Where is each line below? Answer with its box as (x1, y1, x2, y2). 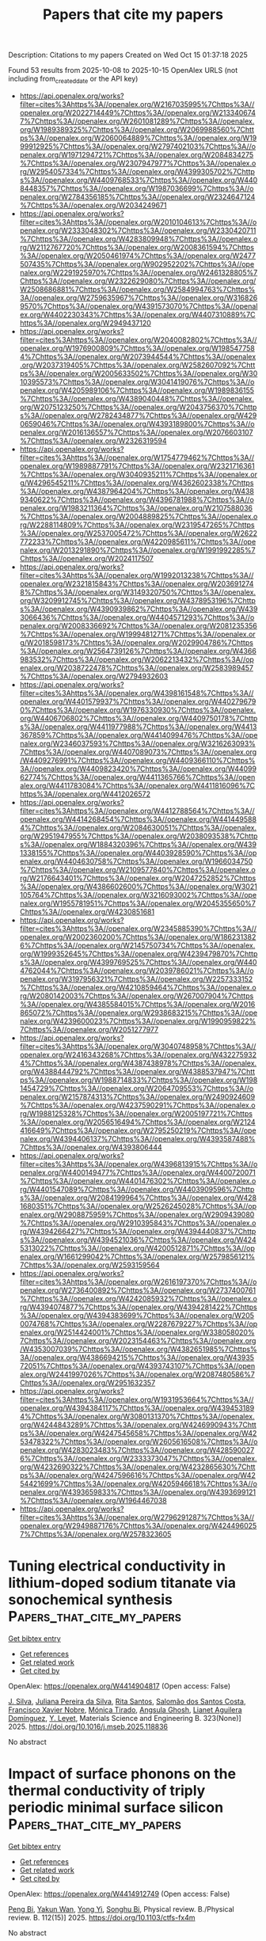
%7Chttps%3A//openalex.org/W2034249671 (19, 200, 167, 210)
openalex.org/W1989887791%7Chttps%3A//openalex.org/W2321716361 (19, 461, 255, 470)
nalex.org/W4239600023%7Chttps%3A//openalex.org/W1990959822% (19, 1016, 256, 1026)
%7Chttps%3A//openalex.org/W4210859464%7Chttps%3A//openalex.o (19, 982, 256, 992)
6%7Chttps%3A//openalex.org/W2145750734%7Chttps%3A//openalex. (19, 940, 256, 950)
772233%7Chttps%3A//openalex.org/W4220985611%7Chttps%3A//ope (19, 537, 256, 546)
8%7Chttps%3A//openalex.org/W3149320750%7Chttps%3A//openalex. (19, 587, 256, 597)
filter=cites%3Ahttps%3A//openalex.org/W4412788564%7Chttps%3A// (19, 806, 255, 815)
